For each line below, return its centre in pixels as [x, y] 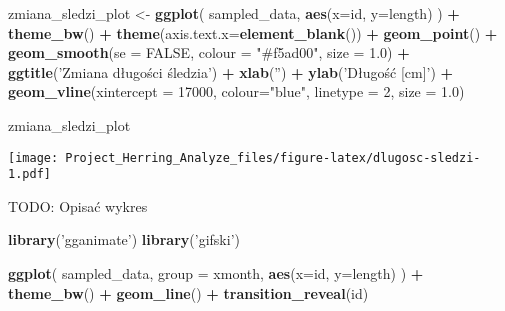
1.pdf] [29, 174]
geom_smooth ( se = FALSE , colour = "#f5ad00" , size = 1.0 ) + [209, 52]
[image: [33, 157]
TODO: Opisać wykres [78, 205]
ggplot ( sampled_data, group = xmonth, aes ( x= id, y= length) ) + [216, 273]
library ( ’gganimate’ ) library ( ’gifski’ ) [124, 239]
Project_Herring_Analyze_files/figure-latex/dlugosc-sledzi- [273, 157]
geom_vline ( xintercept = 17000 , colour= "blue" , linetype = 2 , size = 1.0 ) [236, 91]
